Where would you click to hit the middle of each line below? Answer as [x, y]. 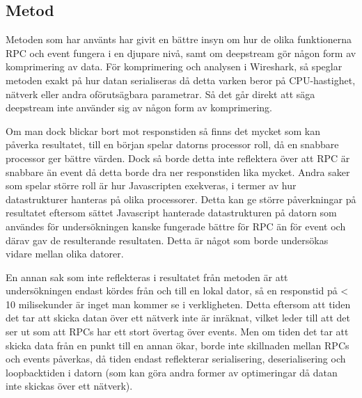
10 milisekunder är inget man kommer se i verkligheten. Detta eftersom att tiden [178, 304]
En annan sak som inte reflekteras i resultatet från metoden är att [147, 277]
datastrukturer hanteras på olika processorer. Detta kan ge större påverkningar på [181, 199]
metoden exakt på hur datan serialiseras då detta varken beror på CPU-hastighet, [181, 80]
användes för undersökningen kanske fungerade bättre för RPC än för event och [176, 226]
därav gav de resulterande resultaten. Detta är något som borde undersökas [167, 240]
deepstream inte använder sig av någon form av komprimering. [139, 108]
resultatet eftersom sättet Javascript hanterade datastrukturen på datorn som [171, 213]
